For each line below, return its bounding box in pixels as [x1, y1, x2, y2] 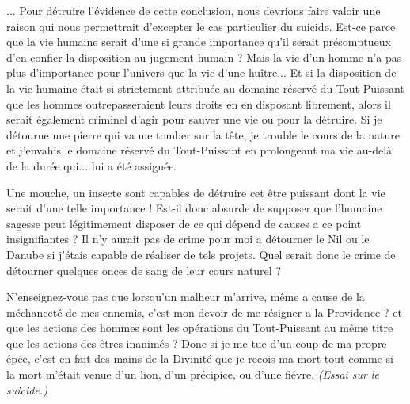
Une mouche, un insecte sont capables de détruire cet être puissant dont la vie [6, 184, 385, 200]
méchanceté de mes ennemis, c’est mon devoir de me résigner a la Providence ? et [6, 303, 402, 320]
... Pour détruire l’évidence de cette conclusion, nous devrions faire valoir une [6, 2, 381, 18]
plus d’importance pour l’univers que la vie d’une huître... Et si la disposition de [6, 64, 397, 81]
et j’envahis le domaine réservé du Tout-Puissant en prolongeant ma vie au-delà [6, 142, 393, 158]
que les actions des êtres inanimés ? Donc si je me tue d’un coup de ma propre [6, 334, 387, 351]
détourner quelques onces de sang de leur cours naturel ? [6, 261, 281, 278]
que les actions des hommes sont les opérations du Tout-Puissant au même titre [6, 319, 393, 336]
